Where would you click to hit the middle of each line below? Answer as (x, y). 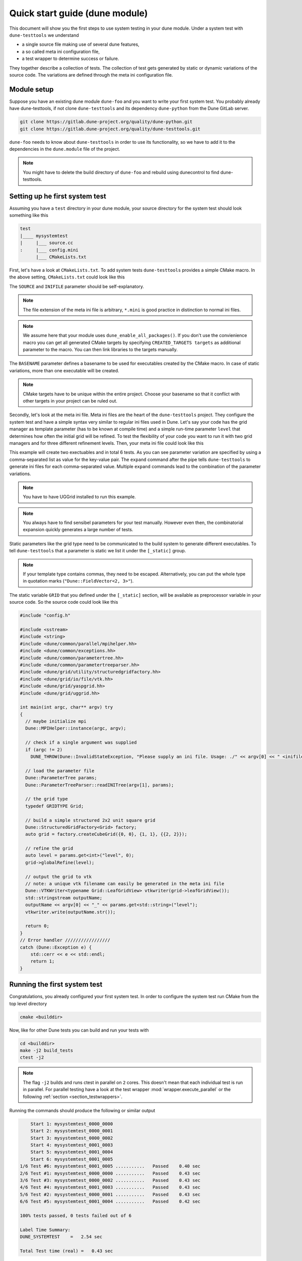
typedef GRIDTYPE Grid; (55, 806)
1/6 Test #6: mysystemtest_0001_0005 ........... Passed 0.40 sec (110, 1166)
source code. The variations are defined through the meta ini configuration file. (91, 75)
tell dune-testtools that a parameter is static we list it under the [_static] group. (98, 551)
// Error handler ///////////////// (65, 940)
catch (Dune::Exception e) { (56, 947)
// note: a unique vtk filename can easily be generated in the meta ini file (125, 884)
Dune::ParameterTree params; (61, 778)
